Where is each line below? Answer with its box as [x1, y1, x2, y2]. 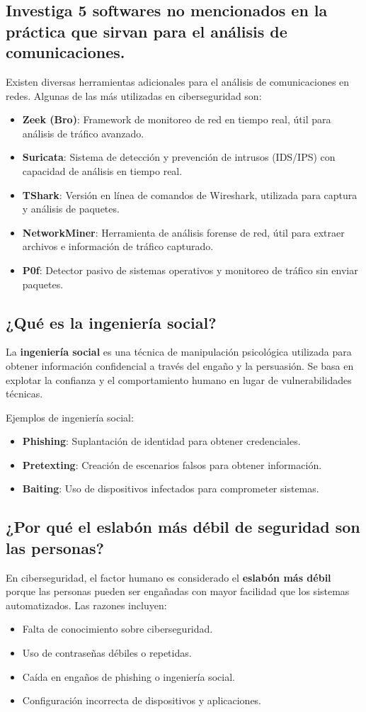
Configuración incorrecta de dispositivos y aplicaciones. [22, 693, 262, 708]
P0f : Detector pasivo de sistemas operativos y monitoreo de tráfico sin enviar [22, 262, 358, 277]
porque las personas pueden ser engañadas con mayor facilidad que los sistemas [6, 584, 350, 599]
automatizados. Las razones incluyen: [6, 597, 167, 612]
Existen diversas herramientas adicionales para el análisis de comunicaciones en [6, 74, 350, 89]
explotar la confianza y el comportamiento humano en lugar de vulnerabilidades [6, 372, 352, 387]
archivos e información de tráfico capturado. [22, 239, 214, 254]
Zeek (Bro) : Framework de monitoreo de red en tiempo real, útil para [22, 112, 331, 127]
